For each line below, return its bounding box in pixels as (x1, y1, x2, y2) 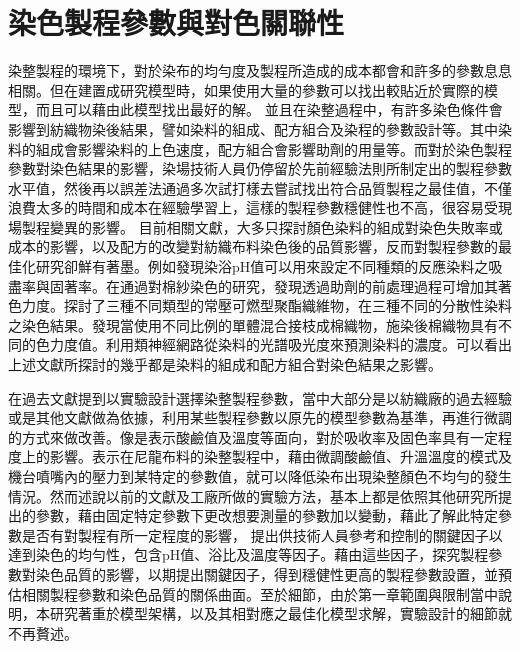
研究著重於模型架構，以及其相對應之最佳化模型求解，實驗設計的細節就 (49, 603, 512, 624)
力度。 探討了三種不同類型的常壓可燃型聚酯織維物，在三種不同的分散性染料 (21, 295, 512, 316)
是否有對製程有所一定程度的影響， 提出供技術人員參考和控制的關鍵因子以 (21, 524, 503, 545)
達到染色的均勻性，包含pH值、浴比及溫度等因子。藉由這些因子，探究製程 (8, 544, 489, 565)
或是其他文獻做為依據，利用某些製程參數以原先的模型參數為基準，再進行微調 (8, 407, 512, 428)
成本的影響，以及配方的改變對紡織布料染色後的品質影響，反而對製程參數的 (8, 236, 498, 257)
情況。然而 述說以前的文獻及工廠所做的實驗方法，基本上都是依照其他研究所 (8, 485, 498, 506)
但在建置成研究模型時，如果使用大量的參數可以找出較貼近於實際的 (49, 79, 484, 100)
